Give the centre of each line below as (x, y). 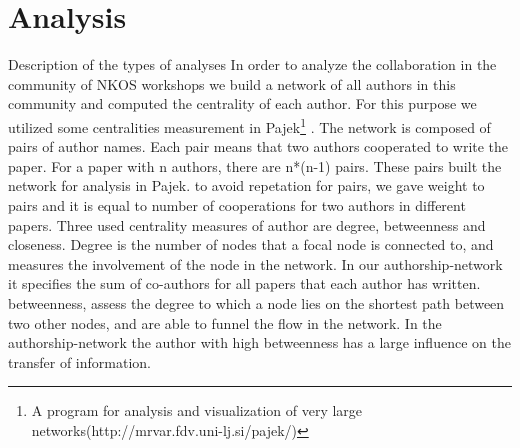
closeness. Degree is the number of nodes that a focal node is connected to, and (251, 244)
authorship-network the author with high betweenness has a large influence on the (259, 342)
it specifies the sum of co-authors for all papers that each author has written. (244, 283)
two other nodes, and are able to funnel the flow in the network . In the (225, 322)
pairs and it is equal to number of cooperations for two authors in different (237, 204)
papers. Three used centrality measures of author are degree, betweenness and (247, 224)
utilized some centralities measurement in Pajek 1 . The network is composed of (249, 125)
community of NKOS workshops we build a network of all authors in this (232, 83)
